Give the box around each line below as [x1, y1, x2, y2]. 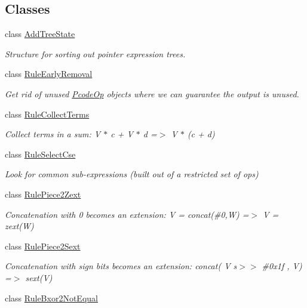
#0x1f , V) [262, 260, 302, 272]
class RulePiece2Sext [5, 239, 81, 252]
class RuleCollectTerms [5, 107, 90, 120]
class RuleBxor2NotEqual [5, 291, 98, 304]
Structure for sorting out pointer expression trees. [5, 47, 186, 60]
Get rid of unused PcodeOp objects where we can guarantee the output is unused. [5, 87, 299, 100]
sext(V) [25, 271, 53, 284]
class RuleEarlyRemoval [5, 67, 93, 80]
